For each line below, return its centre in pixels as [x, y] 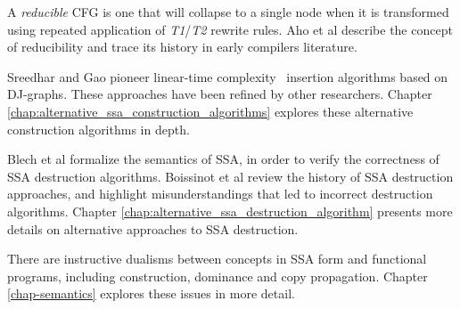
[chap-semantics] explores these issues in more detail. [151, 293]
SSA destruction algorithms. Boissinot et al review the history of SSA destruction [230, 176]
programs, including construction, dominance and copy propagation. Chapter [218, 276]
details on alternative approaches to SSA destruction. [153, 228]
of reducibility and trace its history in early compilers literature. [182, 47]
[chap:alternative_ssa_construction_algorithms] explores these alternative [210, 111]
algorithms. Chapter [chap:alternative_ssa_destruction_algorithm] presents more [230, 211]
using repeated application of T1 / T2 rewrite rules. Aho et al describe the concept [230, 29]
